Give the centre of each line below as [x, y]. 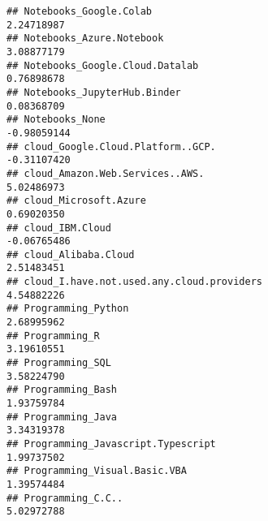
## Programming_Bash [62, 390]
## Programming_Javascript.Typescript [111, 444]
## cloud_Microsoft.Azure [76, 201]
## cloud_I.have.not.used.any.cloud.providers [134, 282]
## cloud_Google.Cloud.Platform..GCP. [111, 146]
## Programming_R [53, 336]
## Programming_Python [68, 309]
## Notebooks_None [56, 120]
